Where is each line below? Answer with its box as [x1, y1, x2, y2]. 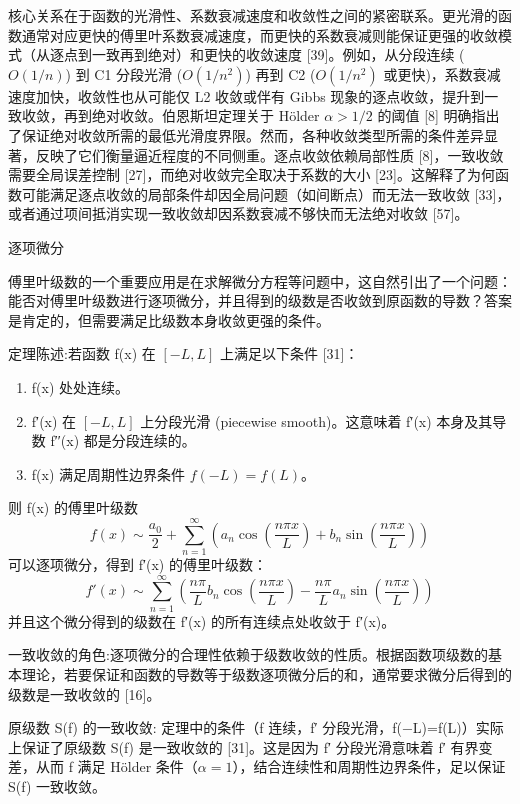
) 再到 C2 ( [245, 63, 316, 84]
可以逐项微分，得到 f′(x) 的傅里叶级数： [8, 554, 267, 574]
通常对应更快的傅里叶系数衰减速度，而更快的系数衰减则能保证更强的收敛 [21, 24, 498, 45]
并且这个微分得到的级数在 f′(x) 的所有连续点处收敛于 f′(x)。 [8, 610, 396, 631]
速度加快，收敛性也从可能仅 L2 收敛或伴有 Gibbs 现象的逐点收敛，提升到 [8, 85, 485, 106]
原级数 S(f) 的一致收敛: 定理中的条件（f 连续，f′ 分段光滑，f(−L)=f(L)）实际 [8, 717, 504, 738]
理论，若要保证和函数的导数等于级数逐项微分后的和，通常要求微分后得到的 [21, 663, 512, 684]
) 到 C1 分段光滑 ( [65, 63, 183, 84]
